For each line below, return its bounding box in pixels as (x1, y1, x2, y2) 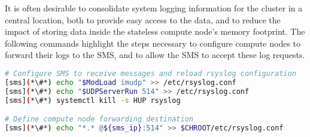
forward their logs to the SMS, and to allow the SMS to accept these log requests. (5, 48, 305, 61)
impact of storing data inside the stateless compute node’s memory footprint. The (5, 25, 305, 38)
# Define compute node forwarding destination (5, 115, 193, 124)
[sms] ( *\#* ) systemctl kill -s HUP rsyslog (5, 96, 181, 105)
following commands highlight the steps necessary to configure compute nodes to (5, 36, 301, 49)
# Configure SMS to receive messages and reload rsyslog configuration (5, 69, 296, 78)
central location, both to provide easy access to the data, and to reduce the (5, 13, 281, 26)
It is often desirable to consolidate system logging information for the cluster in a (5, 2, 303, 14)
